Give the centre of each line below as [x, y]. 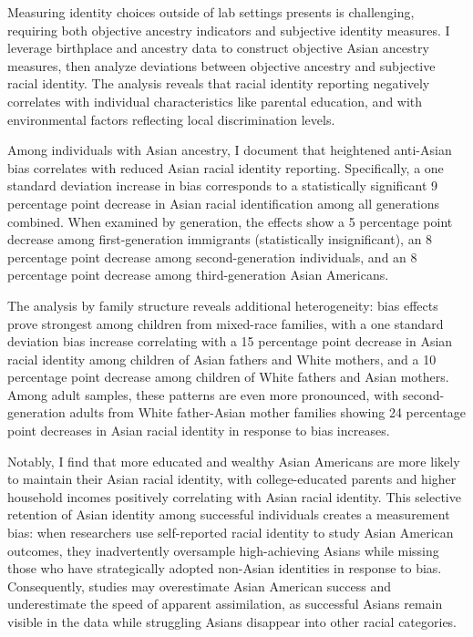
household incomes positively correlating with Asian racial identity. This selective [234, 496]
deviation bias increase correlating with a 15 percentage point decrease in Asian [230, 341]
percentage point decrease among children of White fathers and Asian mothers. [228, 377]
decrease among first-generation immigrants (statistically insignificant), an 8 [220, 239]
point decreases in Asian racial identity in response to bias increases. [199, 431]
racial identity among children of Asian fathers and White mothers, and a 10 [222, 359]
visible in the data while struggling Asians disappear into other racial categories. [232, 622]
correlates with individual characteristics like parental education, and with [215, 101]
